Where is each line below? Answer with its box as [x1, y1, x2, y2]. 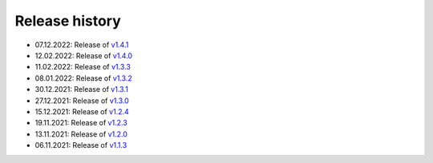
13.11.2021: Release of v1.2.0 [34, 129, 128, 139]
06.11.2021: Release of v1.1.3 [34, 141, 127, 150]
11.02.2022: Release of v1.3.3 [34, 62, 132, 72]
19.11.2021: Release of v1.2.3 [34, 118, 127, 128]
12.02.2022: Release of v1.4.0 [34, 50, 132, 60]
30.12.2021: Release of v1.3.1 [34, 85, 128, 94]
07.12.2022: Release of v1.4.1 [34, 40, 129, 50]
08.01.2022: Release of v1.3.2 [34, 73, 132, 83]
